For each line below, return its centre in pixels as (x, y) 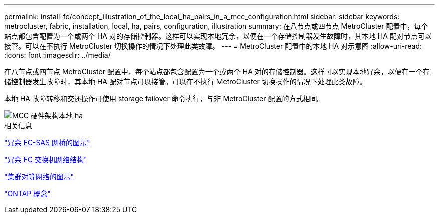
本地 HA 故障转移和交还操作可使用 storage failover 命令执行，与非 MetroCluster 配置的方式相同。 (164, 98)
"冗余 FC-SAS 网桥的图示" (47, 143)
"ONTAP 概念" (27, 194)
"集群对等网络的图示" (39, 177)
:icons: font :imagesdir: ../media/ (57, 55)
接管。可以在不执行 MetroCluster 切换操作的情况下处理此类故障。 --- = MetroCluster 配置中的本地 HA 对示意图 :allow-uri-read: (213, 46)
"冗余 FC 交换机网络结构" (46, 160)
